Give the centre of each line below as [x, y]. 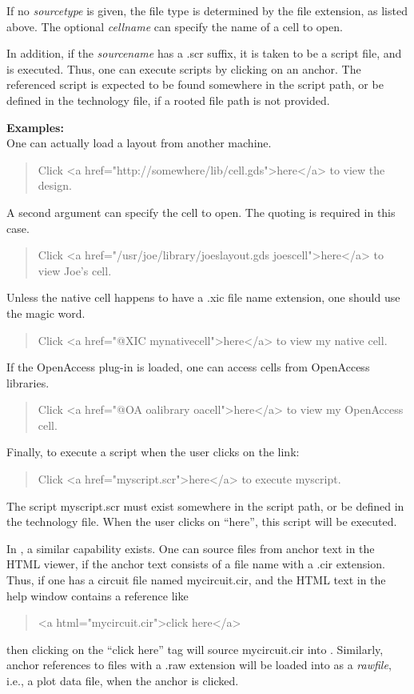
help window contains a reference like [98, 595]
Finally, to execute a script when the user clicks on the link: [153, 452]
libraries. [28, 382]
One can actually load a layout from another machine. [139, 143]
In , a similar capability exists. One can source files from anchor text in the [191, 548]
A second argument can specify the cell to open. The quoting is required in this [201, 212]
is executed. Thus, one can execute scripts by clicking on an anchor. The [184, 68]
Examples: [35, 127]
